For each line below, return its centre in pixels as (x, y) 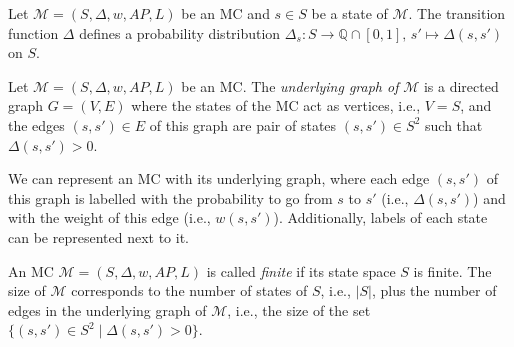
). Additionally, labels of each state (380, 217)
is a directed (461, 85)
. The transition (457, 13)
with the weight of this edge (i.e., (109, 217)
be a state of (349, 13)
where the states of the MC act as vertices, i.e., (276, 105)
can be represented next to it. (98, 236)
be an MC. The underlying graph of (290, 85)
